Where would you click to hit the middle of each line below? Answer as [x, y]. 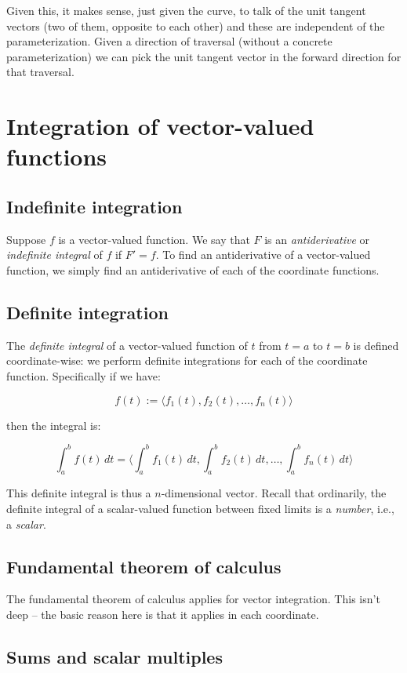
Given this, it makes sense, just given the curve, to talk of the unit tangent [186, 10]
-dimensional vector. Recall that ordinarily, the [274, 493]
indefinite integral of [55, 255]
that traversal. [40, 72]
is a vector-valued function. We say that [154, 239]
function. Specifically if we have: [84, 375]
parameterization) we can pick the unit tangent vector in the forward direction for [204, 56]
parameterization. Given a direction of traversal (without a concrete [169, 41]
